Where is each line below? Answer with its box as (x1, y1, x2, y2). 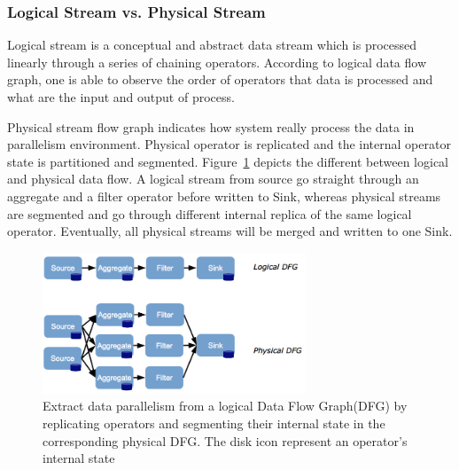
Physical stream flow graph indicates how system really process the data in (7, 117, 415, 136)
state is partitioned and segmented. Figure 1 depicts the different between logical (7, 152, 448, 170)
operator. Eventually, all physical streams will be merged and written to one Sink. (7, 222, 453, 240)
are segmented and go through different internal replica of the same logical (7, 204, 412, 223)
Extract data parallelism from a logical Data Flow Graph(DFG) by (43, 396, 408, 415)
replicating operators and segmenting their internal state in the (43, 414, 385, 433)
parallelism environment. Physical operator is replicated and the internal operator (7, 135, 451, 153)
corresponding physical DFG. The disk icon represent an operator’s (43, 431, 408, 450)
